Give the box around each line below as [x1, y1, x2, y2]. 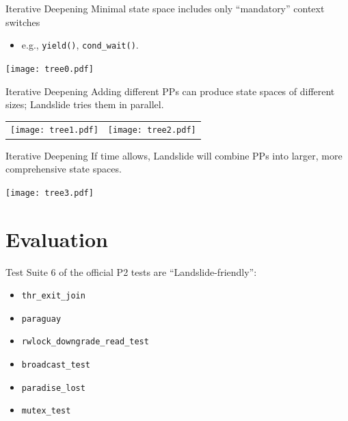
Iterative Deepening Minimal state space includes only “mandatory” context [5, 1, 325, 15]
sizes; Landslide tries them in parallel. [5, 97, 164, 112]
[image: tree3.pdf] [5, 188, 94, 198]
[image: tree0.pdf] [5, 64, 94, 74]
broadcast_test [21, 360, 91, 370]
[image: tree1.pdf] [10, 125, 98, 136]
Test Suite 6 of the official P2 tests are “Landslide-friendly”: [5, 264, 257, 279]
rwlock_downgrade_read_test [21, 337, 149, 347]
